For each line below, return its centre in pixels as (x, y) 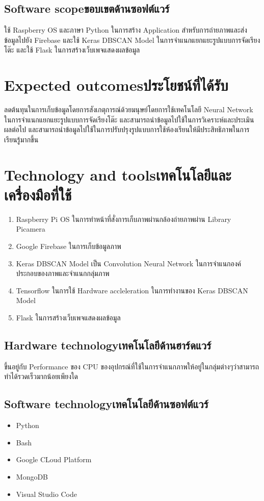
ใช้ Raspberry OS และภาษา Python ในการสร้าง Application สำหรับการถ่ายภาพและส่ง (126, 30)
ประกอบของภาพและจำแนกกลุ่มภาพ (63, 273)
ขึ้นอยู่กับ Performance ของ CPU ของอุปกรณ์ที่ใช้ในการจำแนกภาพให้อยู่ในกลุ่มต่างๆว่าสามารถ (132, 366)
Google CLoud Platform (54, 459)
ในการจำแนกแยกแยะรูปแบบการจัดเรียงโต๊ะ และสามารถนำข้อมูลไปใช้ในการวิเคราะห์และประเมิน (129, 119)
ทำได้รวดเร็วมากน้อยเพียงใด (41, 376)
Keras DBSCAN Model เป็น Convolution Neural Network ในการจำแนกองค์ (129, 263)
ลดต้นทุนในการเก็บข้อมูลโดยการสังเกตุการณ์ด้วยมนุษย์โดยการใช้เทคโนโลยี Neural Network (129, 109)
